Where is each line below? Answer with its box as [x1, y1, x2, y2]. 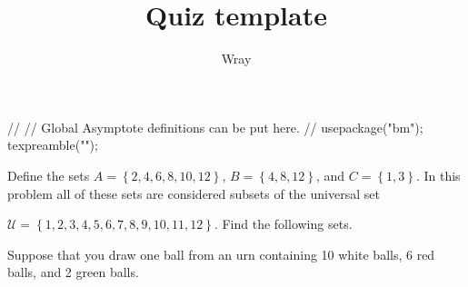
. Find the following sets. [214, 214, 353, 233]
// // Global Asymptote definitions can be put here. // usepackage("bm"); [7, 117, 423, 136]
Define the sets [7, 165, 90, 184]
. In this [415, 165, 461, 184]
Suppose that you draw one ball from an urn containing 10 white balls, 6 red [7, 244, 435, 263]
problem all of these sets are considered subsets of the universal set [7, 183, 380, 203]
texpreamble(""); [7, 135, 98, 154]
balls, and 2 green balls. [7, 262, 139, 282]
